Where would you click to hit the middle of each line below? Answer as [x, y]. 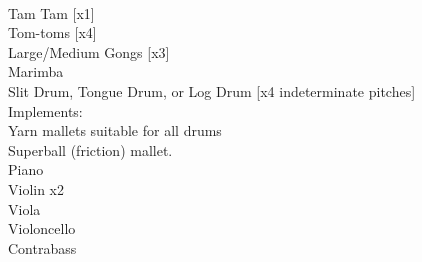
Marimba [36, 71]
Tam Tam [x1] [51, 12]
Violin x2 [36, 188]
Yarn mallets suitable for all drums [115, 130]
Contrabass [42, 247]
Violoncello [42, 228]
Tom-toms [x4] [52, 32]
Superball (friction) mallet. [90, 149]
